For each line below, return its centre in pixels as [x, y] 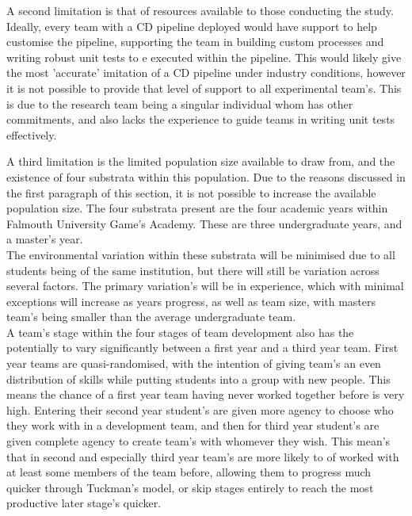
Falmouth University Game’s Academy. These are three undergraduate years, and [204, 223]
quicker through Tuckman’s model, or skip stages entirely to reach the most [190, 487]
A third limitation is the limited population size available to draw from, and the [201, 161]
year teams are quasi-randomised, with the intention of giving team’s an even [194, 363]
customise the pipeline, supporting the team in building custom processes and [195, 42]
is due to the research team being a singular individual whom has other [180, 103]
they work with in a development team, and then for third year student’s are [193, 425]
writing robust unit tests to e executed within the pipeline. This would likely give [204, 57]
